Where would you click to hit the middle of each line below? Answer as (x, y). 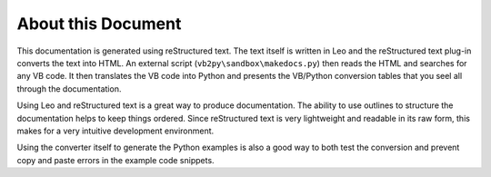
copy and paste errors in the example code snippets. (115, 160)
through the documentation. (69, 88)
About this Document (99, 24)
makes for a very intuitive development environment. (115, 131)
